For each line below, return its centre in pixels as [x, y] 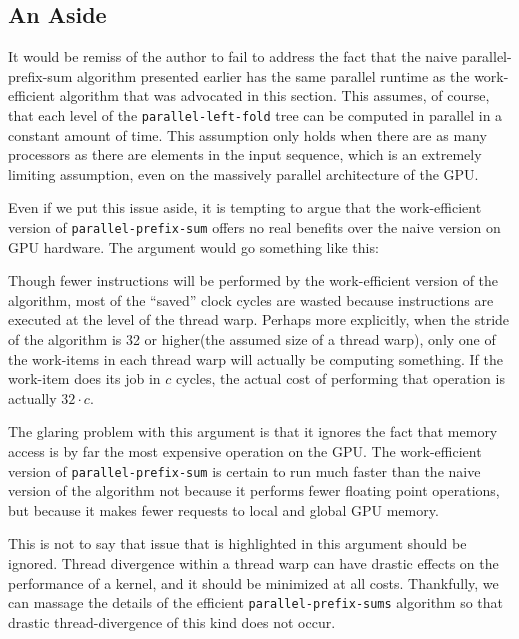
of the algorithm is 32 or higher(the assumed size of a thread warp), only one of [252, 339]
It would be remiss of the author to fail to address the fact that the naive [233, 56]
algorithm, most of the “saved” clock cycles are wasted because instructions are [251, 299]
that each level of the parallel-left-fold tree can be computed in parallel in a [255, 114]
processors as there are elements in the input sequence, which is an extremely [245, 154]
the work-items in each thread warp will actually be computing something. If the [255, 358]
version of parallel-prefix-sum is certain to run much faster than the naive [244, 470]
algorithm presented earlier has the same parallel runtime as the [273, 75]
